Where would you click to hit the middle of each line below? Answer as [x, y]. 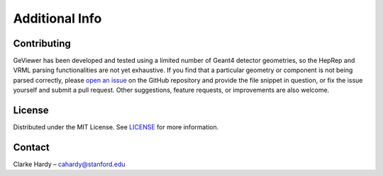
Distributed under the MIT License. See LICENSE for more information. [116, 127]
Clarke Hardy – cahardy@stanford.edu [69, 164]
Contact [31, 147]
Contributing [42, 43]
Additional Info [57, 18]
